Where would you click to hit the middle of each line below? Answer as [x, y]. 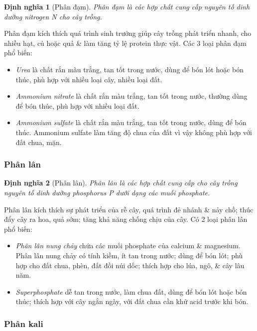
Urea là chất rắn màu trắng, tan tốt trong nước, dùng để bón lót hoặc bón [130, 69]
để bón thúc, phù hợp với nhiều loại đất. [77, 105]
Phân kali [24, 323]
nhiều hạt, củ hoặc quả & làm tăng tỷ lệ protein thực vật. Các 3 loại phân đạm [125, 43]
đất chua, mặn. [39, 142]
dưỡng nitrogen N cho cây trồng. [53, 16]
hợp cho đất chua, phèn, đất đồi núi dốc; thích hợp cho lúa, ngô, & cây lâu [130, 265]
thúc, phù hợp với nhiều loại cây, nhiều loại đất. [89, 79]
